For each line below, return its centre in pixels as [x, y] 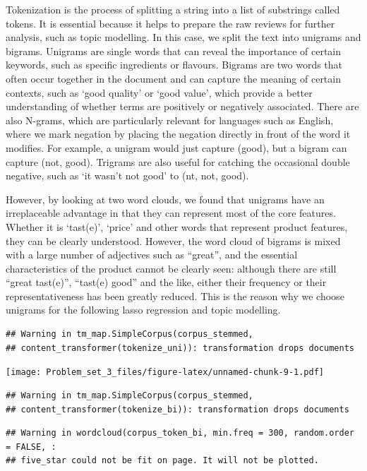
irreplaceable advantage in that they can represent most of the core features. [171, 213]
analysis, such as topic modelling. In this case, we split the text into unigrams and [183, 37]
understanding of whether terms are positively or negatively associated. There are [182, 106]
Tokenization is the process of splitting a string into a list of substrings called [173, 9]
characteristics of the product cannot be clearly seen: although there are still [171, 268]
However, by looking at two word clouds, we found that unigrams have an [165, 199]
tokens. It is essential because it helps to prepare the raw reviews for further [170, 23]
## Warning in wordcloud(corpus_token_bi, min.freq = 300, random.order [180, 433]
